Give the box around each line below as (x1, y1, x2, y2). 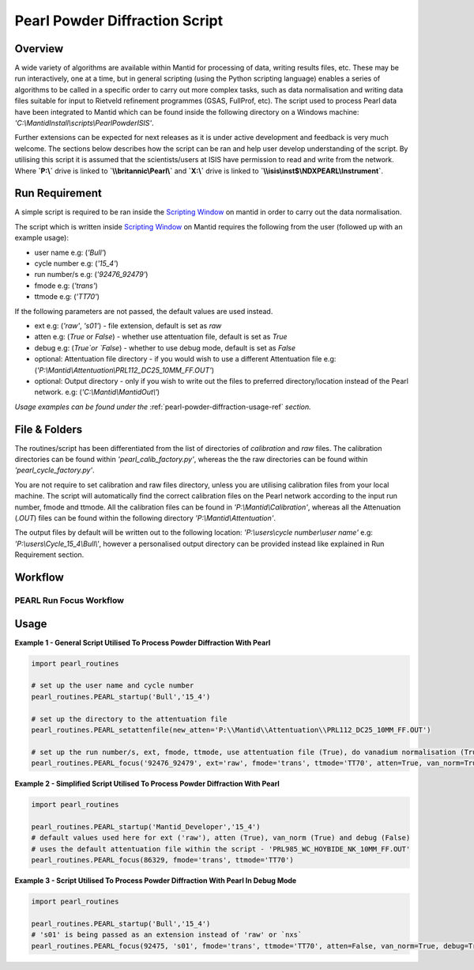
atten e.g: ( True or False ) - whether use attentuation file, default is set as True (34, 332, 288, 342)
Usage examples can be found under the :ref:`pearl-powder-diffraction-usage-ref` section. (14, 402, 311, 411)
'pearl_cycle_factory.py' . (14, 465, 95, 475)
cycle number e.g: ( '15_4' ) (34, 259, 118, 268)
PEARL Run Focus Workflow (14, 594, 124, 605)
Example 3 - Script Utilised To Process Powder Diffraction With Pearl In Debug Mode (14, 876, 297, 885)
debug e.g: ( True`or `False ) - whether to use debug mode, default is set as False (34, 343, 296, 352)
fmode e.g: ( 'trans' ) (34, 281, 98, 290)
